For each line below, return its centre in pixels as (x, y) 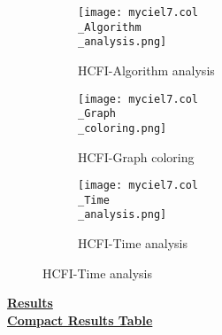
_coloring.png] (122, 128)
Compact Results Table (80, 319)
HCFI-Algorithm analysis (146, 70)
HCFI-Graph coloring (136, 156)
